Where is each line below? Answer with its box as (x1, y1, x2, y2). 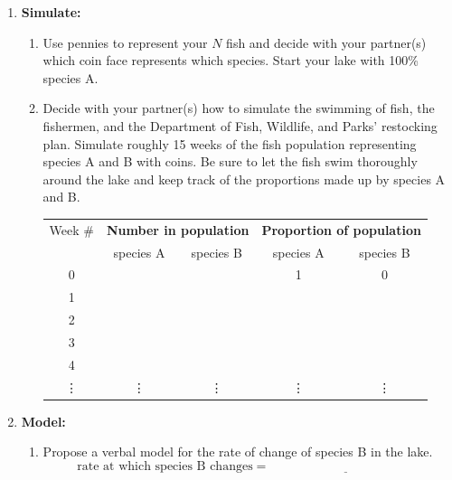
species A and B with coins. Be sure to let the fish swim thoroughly (42, 152, 418, 171)
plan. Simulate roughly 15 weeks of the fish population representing (42, 134, 417, 153)
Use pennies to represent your (42, 33, 208, 52)
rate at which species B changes (77, 459, 253, 473)
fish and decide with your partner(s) (226, 33, 427, 52)
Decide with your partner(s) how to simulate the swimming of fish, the (42, 99, 435, 118)
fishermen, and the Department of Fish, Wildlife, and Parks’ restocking (42, 116, 438, 135)
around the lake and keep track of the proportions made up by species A (42, 169, 446, 188)
